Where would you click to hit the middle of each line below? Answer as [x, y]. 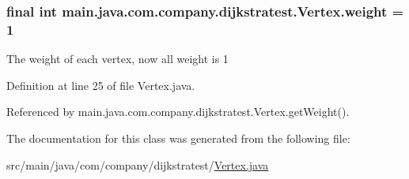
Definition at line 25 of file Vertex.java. [101, 85]
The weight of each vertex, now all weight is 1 [117, 59]
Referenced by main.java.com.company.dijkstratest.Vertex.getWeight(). [178, 112]
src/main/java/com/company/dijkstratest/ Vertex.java [138, 164]
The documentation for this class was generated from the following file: [178, 138]
